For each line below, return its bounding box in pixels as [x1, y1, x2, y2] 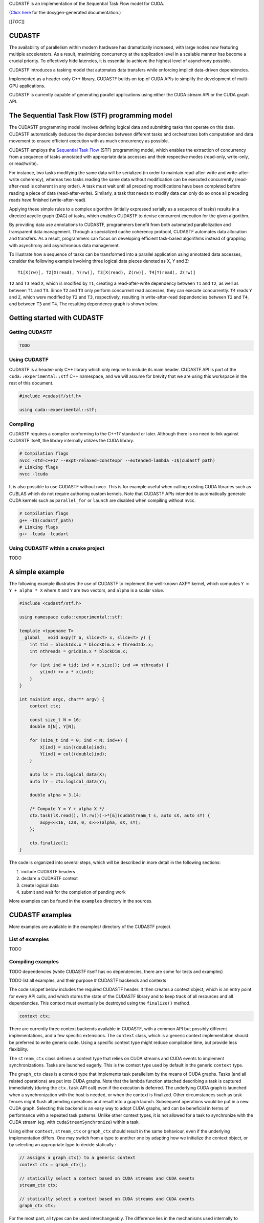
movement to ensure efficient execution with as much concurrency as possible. [9, 138, 169, 144]
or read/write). [9, 160, 39, 166]
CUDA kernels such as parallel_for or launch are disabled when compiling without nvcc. [9, 498, 196, 503]
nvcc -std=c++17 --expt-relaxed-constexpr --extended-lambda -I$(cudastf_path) [19, 457, 216, 463]
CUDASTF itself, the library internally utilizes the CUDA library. [9, 438, 134, 444]
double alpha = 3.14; [29, 793, 82, 798]
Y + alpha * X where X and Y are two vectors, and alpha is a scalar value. [9, 588, 165, 593]
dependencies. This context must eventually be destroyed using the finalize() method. [9, 1000, 191, 1006]
